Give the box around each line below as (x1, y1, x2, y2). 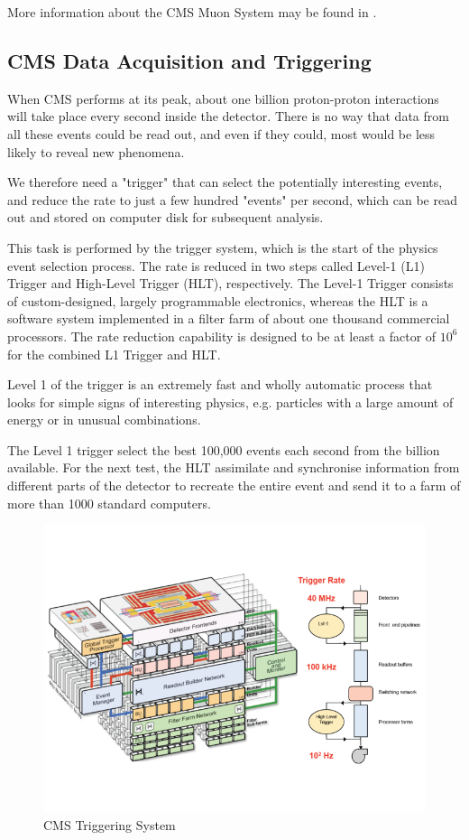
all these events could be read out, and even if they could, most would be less (7, 124, 436, 143)
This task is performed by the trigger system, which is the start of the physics (7, 238, 438, 257)
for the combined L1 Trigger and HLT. (7, 344, 221, 363)
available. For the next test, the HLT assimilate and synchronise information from (7, 458, 460, 477)
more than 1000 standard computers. (7, 493, 211, 512)
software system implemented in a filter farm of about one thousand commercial (7, 309, 450, 328)
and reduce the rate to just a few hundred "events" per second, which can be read (7, 190, 457, 209)
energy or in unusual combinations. (7, 410, 201, 429)
